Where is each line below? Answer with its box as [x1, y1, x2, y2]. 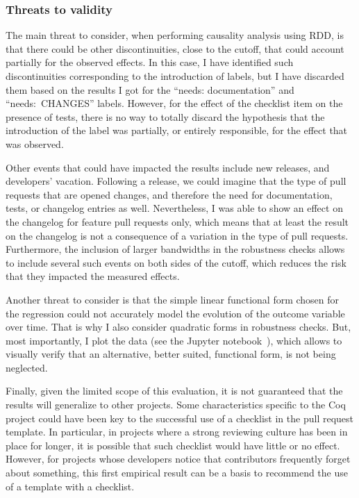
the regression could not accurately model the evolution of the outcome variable [6, 306, 345, 320]
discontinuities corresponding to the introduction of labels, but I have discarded [6, 69, 344, 83]
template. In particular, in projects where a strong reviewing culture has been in [6, 424, 348, 439]
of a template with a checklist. [6, 479, 135, 493]
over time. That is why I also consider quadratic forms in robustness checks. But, [6, 319, 351, 334]
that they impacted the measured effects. [6, 269, 180, 283]
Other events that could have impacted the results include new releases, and [6, 160, 330, 174]
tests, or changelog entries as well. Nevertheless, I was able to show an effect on [6, 201, 343, 215]
